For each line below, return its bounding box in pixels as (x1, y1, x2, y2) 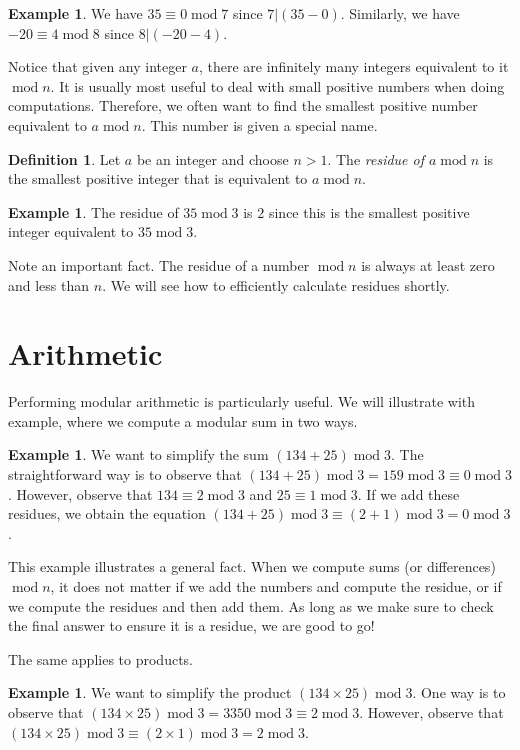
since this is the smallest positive (268, 201, 470, 222)
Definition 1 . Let (8, 148, 121, 169)
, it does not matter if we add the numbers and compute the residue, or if (50, 576, 502, 596)
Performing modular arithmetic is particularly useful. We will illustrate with (8, 391, 476, 412)
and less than (8, 274, 90, 295)
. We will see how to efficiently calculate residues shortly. (102, 274, 450, 295)
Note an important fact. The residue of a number (8, 254, 310, 275)
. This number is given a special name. (141, 114, 378, 135)
